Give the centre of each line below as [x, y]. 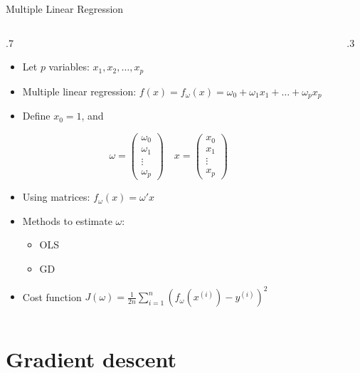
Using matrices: [56, 197]
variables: [69, 67]
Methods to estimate [67, 220]
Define [36, 116]
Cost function [52, 296]
